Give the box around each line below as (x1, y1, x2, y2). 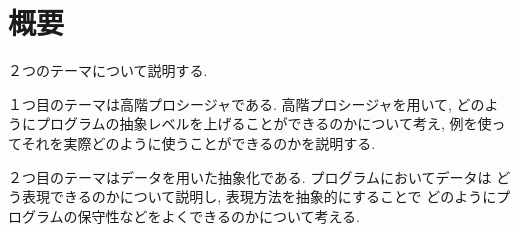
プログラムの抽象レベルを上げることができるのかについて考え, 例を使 (35, 113, 492, 134)
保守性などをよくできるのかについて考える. (77, 205, 360, 226)
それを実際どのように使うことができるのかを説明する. (21, 132, 376, 153)
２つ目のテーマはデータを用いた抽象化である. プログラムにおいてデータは (8, 166, 492, 187)
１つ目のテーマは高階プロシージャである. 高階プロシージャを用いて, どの (8, 93, 485, 114)
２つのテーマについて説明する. (8, 60, 208, 81)
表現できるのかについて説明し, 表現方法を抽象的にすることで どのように (21, 186, 497, 207)
